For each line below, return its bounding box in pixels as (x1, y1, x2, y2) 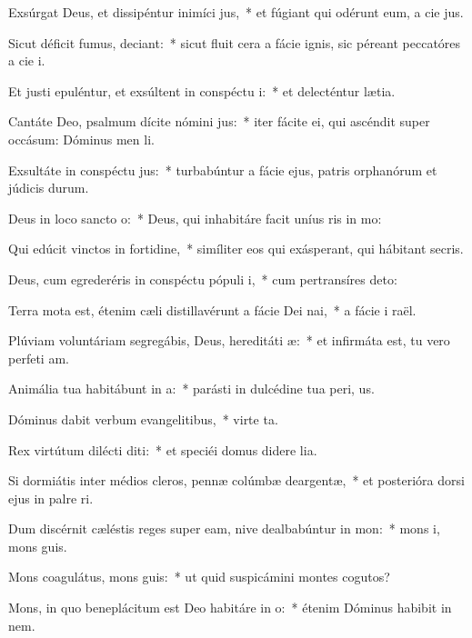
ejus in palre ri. (8, 488, 94, 507)
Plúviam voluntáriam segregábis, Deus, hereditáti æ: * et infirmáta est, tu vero (8, 331, 450, 350)
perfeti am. (8, 348, 69, 367)
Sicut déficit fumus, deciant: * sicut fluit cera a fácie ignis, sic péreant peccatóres (8, 33, 461, 52)
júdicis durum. (8, 178, 89, 197)
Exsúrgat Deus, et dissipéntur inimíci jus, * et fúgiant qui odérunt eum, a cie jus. (8, 3, 464, 21)
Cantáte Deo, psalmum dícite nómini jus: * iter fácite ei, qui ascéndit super (8, 112, 430, 131)
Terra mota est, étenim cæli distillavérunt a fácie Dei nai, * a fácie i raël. (8, 300, 417, 319)
